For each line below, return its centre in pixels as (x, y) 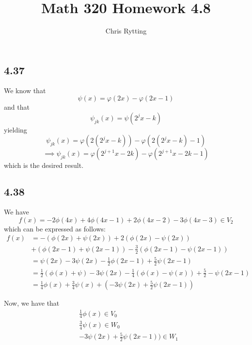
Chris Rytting (126, 31)
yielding (16, 129)
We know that (25, 90)
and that (17, 107)
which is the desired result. (44, 165)
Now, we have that (32, 303)
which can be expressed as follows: (55, 228)
